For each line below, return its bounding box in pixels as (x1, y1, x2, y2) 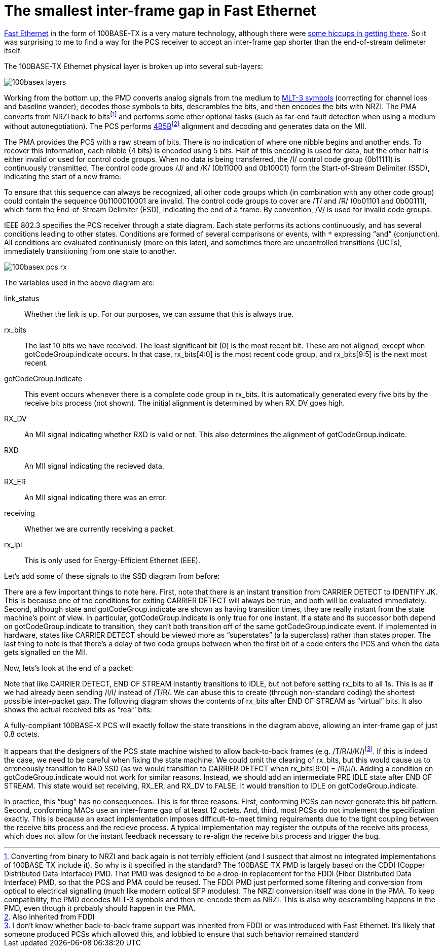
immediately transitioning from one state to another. (4, 247, 177, 256)
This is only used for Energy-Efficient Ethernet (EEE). (24, 556, 200, 565)
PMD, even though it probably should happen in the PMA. (4, 903, 196, 912)
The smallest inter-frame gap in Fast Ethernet (4, 2, 316, 19)
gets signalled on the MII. (4, 648, 88, 657)
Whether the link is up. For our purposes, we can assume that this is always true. (24, 310, 294, 319)
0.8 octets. (4, 730, 40, 739)
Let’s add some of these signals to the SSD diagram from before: (4, 572, 220, 581)
